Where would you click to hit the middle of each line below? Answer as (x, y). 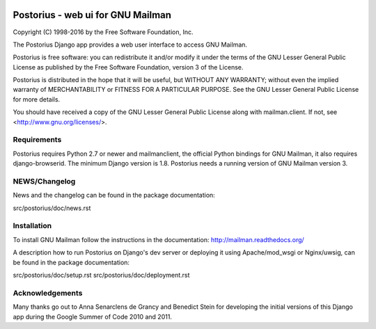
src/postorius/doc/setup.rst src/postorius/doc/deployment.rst (101, 275)
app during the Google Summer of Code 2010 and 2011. (92, 316)
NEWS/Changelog (44, 181)
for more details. (37, 99)
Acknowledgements (48, 293)
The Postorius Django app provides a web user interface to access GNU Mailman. (130, 45)
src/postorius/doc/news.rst (52, 208)
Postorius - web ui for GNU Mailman (92, 15)
